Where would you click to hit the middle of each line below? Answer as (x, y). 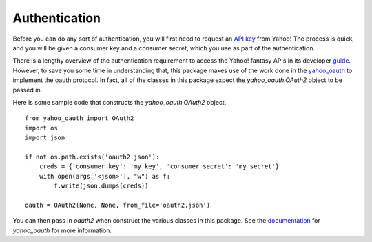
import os (41, 128)
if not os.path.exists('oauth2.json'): (92, 157)
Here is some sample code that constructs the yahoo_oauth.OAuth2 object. (120, 102)
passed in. (28, 90)
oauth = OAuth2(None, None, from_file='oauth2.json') (117, 205)
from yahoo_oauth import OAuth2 (80, 118)
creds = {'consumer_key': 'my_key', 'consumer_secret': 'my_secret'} (159, 167)
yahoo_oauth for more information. (62, 230)
